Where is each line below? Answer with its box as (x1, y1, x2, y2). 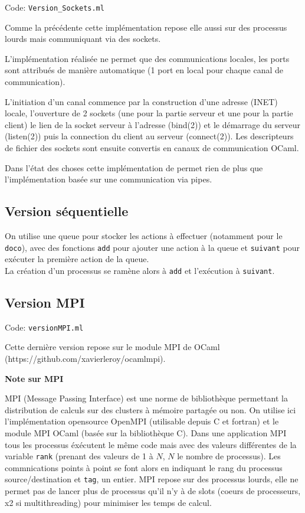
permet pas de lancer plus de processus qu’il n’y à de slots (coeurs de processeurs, (5, 485, 301, 496)
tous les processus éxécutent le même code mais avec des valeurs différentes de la (5, 438, 297, 450)
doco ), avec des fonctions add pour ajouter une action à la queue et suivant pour (5, 241, 300, 253)
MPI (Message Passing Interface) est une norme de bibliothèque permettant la (5, 392, 288, 404)
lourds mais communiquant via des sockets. (5, 32, 161, 45)
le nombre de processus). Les (177, 450, 281, 462)
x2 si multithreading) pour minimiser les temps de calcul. (5, 496, 212, 508)
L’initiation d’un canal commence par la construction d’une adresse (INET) (5, 95, 278, 107)
